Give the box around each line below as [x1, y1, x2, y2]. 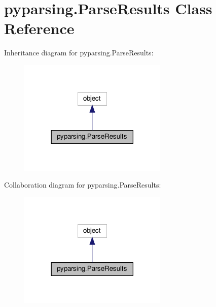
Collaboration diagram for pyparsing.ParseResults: [4, 179, 161, 190]
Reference [4, 18, 75, 39]
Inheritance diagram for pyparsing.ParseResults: [4, 47, 154, 58]
